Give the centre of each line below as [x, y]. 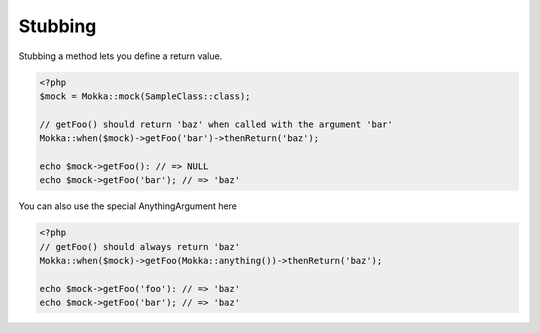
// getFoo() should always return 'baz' [139, 246]
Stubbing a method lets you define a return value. [120, 56]
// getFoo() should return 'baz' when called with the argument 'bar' [216, 124]
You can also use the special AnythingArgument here [127, 206]
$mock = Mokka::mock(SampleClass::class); [145, 96]
